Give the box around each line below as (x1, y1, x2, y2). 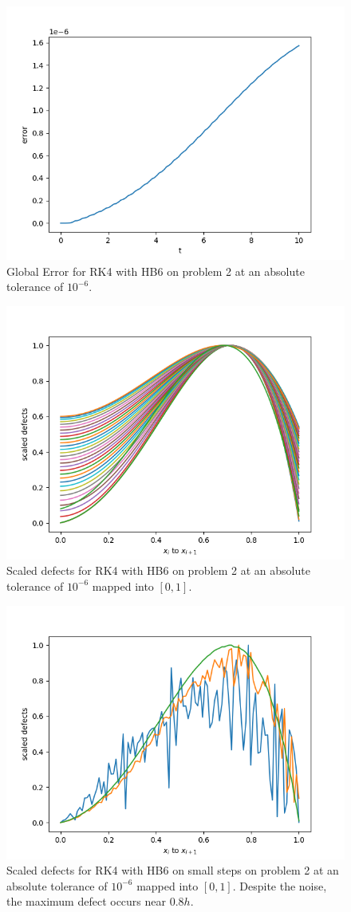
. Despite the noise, (232, 877, 327, 894)
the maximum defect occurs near (6, 893, 167, 910)
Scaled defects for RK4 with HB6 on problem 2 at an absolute (6, 562, 310, 579)
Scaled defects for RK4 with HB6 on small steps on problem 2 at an (6, 862, 339, 879)
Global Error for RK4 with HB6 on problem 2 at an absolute (6, 262, 305, 279)
